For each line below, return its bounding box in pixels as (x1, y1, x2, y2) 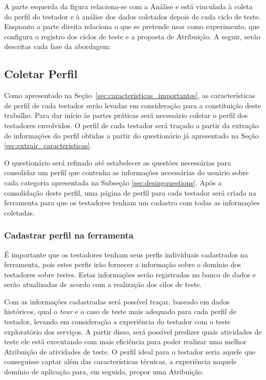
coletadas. (4, 207, 35, 218)
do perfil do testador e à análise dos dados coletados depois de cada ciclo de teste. (4, 11, 261, 21)
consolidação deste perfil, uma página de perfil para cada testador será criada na (4, 187, 256, 198)
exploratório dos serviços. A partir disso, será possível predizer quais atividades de (4, 326, 262, 337)
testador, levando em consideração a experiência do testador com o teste (4, 316, 231, 327)
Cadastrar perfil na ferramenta (4, 229, 134, 242)
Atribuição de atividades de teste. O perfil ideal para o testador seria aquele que (4, 346, 256, 357)
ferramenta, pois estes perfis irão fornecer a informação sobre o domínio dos (4, 259, 241, 270)
